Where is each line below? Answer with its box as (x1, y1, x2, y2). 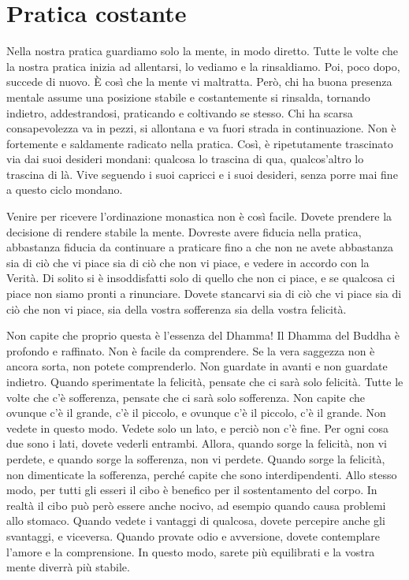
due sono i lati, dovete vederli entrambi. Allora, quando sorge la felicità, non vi (6, 435, 387, 452)
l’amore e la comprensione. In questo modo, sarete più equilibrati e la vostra (6, 543, 375, 560)
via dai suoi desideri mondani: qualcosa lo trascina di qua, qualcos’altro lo (6, 151, 364, 167)
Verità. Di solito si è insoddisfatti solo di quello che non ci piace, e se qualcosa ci (6, 270, 396, 286)
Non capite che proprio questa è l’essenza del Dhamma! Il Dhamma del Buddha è (6, 327, 400, 344)
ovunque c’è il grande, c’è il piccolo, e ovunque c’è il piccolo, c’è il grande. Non (6, 404, 386, 421)
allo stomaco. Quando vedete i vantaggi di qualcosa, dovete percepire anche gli (6, 512, 385, 529)
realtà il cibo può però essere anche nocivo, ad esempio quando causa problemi (6, 496, 386, 513)
